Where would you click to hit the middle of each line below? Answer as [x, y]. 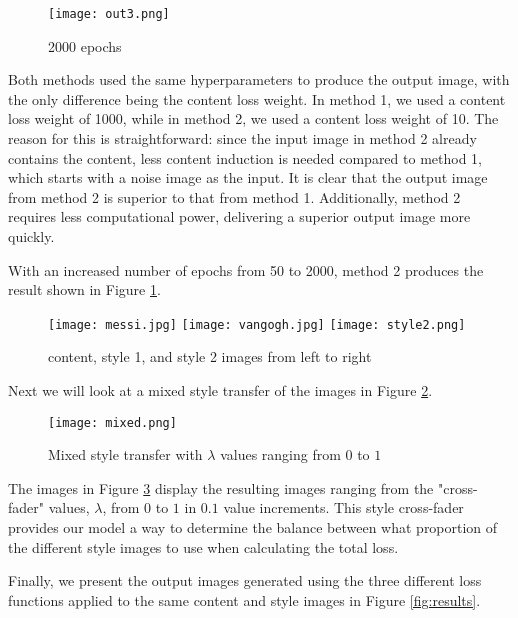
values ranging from [280, 454]
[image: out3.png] [109, 14]
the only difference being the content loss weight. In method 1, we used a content [257, 98]
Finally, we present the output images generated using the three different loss [245, 580]
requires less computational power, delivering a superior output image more [239, 216]
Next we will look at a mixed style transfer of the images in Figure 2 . [220, 390]
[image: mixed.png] [112, 422]
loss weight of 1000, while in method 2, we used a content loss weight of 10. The [253, 118]
